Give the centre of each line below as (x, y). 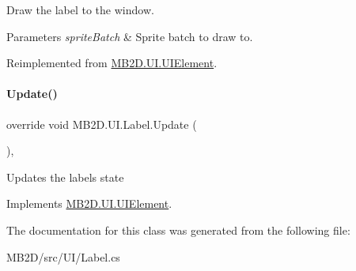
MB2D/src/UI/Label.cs (63, 256)
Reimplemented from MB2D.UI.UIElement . (112, 63)
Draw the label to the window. (80, 9)
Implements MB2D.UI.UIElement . (89, 203)
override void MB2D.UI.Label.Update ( (102, 124)
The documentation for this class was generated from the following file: (178, 230)
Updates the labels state (65, 177)
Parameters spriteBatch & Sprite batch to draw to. (130, 36)
